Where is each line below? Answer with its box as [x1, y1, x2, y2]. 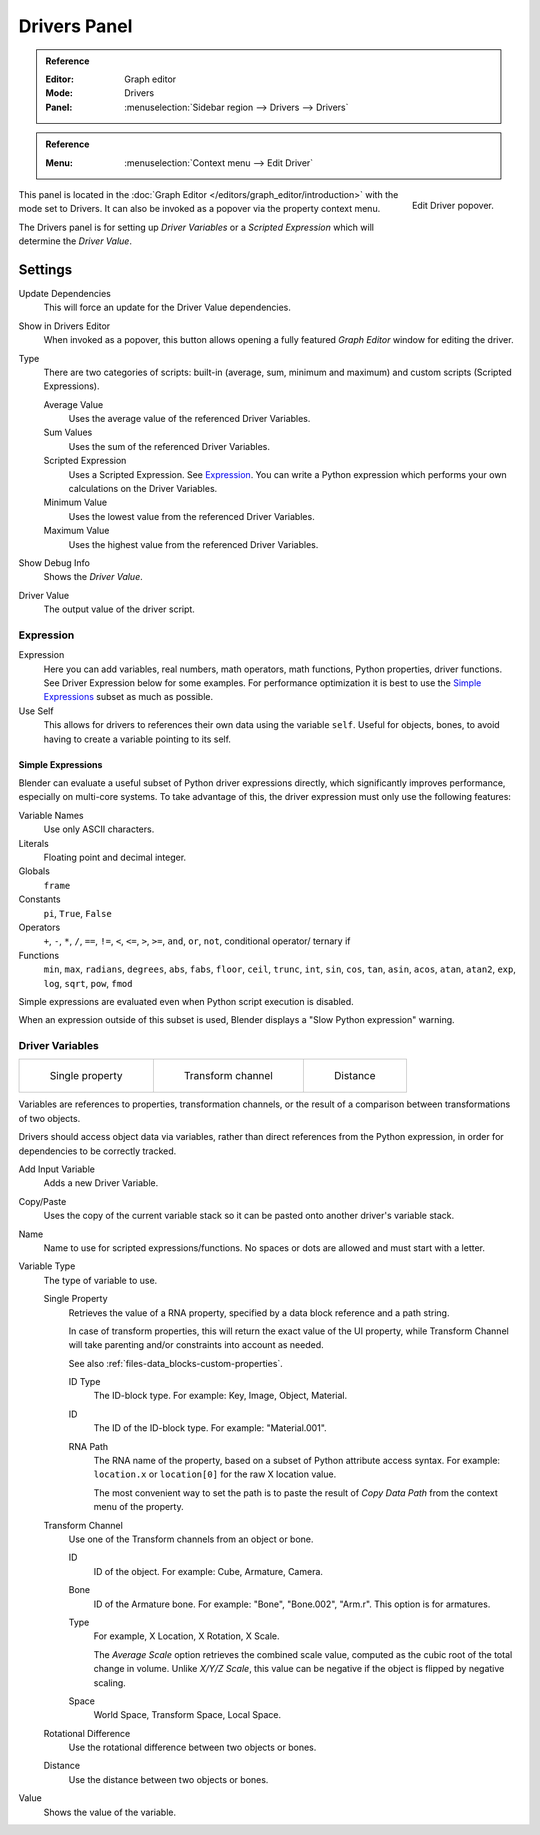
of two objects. [18, 1112, 81, 1124]
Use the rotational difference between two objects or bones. [68, 1741, 317, 1754]
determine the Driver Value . [18, 235, 132, 247]
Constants [18, 893, 61, 905]
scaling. [93, 1676, 127, 1689]
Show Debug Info [18, 557, 90, 569]
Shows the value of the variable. [43, 1806, 177, 1818]
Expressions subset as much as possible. [43, 691, 214, 703]
